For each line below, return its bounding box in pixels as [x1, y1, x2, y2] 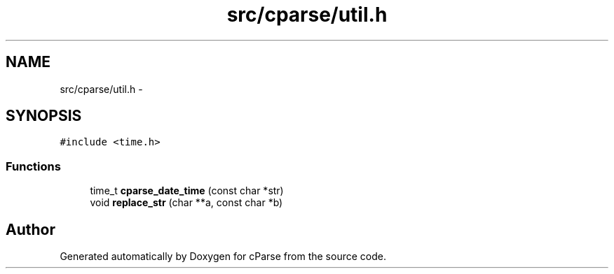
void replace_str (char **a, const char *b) [90, 196, 283, 209]
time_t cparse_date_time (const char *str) [90, 185, 284, 197]
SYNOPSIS [6, 107, 82, 125]
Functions [6, 159, 61, 173]
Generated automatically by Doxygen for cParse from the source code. [60, 250, 386, 263]
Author [6, 220, 55, 238]
